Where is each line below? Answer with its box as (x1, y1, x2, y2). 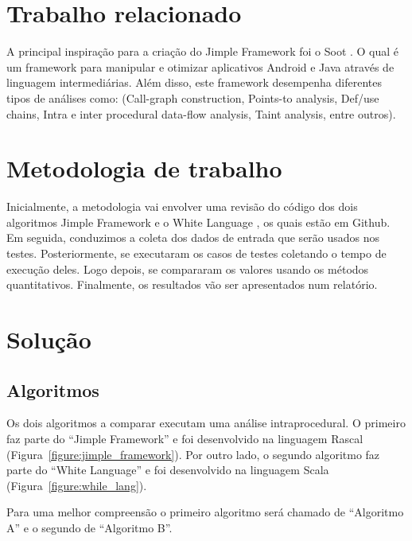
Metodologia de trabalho (6, 152, 282, 185)
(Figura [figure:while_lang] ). (6, 477, 147, 493)
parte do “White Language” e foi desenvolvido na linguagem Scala (6, 461, 329, 478)
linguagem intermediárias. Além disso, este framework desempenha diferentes (6, 74, 382, 91)
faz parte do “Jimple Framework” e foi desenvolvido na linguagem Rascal (6, 430, 363, 446)
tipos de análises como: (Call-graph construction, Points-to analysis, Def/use (6, 89, 379, 106)
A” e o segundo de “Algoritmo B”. (6, 519, 173, 535)
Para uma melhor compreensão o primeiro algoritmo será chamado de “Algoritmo (6, 504, 404, 520)
